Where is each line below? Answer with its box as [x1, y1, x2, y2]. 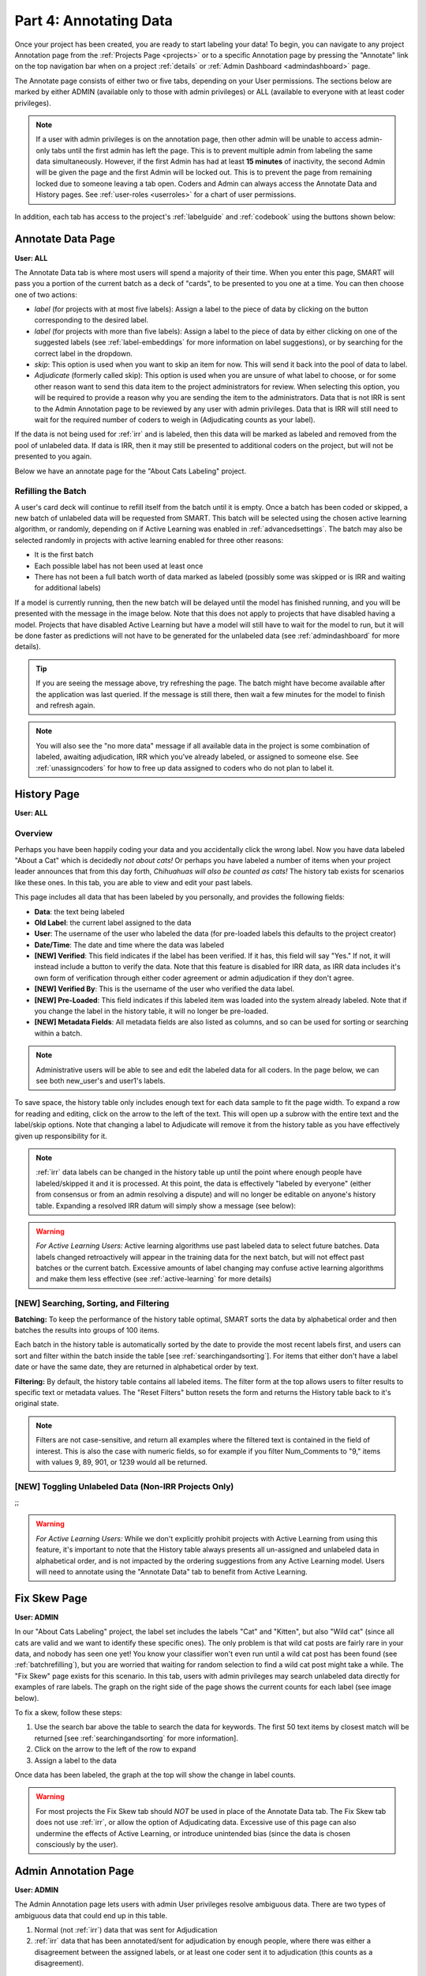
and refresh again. [35, 700, 95, 710]
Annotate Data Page [14, 232, 116, 246]
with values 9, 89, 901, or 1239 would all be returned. [35, 1457, 208, 1466]
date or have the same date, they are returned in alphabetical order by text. [14, 1362, 259, 1371]
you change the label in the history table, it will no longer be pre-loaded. [34, 1006, 269, 1016]
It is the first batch [34, 550, 94, 560]
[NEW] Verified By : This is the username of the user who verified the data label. [34, 984, 295, 994]
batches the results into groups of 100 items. [14, 1325, 160, 1335]
